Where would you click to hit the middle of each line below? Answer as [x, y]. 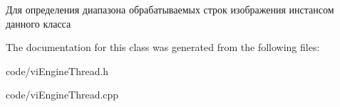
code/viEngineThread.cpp [62, 95]
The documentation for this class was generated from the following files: [163, 47]
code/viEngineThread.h [57, 71]
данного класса [38, 23]
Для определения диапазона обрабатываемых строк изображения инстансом [170, 9]
